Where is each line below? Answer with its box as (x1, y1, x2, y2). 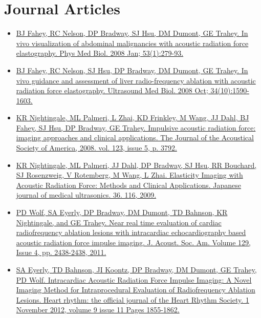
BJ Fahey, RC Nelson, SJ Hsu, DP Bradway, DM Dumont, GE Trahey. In (16, 65, 248, 75)
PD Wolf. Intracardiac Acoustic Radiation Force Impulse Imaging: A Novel (16, 274, 252, 285)
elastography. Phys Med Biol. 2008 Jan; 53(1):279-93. (16, 48, 184, 58)
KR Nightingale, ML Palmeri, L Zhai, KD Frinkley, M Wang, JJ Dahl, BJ (16, 112, 249, 123)
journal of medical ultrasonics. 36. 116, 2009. (16, 189, 157, 200)
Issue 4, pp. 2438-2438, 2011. (16, 247, 106, 258)
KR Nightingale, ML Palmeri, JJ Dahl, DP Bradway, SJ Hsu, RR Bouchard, (16, 159, 257, 170)
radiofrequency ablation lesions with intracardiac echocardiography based (16, 227, 246, 238)
